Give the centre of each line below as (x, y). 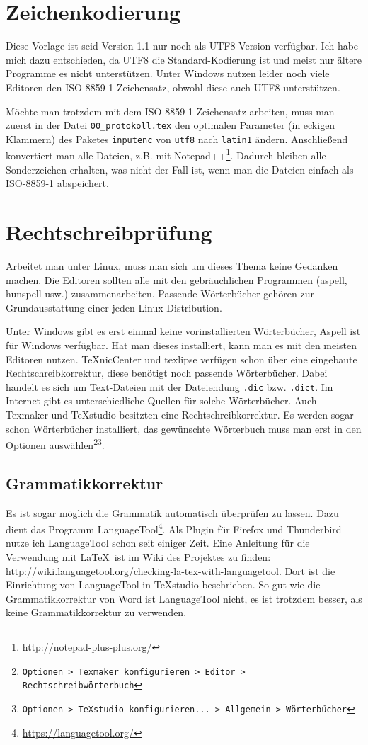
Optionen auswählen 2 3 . (55, 444)
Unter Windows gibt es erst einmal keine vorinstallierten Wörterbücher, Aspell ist (183, 331)
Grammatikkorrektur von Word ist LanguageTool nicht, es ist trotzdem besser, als (184, 598)
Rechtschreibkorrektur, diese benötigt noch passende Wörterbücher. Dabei (167, 373)
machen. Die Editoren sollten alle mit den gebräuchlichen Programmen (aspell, (177, 279)
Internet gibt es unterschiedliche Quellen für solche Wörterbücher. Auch (161, 400)
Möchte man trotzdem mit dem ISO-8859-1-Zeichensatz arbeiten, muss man (170, 111)
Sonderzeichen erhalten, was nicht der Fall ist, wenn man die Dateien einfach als (180, 169)
